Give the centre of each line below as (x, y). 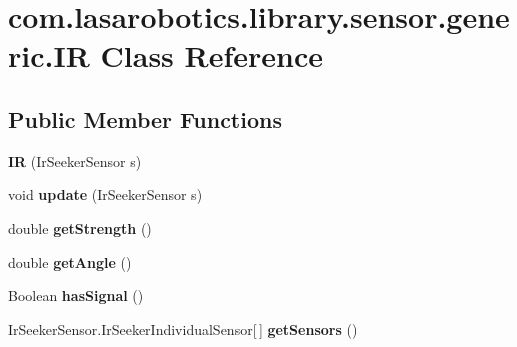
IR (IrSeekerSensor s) (75, 160)
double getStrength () (80, 227)
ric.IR (49, 55)
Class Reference (212, 55)
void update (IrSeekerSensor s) (105, 194)
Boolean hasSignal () (76, 295)
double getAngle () (70, 261)
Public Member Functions (145, 118)
